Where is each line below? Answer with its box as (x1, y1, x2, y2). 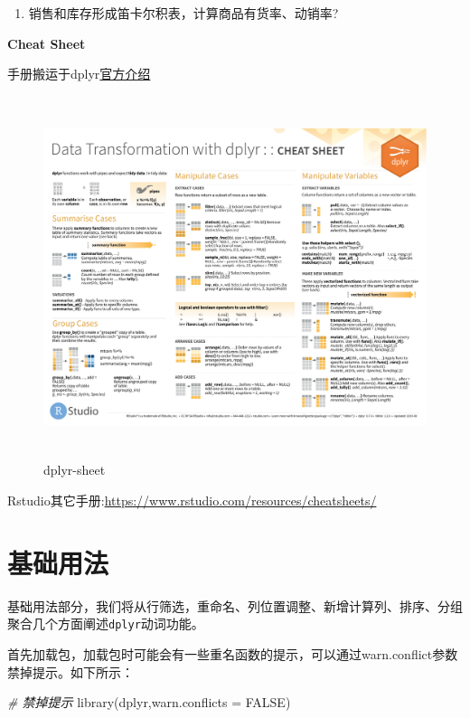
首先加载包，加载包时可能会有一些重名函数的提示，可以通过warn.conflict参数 (7, 644, 458, 663)
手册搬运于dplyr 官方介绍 (7, 64, 151, 83)
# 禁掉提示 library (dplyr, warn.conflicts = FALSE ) (7, 693, 291, 712)
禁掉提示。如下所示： (7, 662, 134, 681)
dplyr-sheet (43, 460, 106, 479)
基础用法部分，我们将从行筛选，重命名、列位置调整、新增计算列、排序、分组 (7, 596, 463, 615)
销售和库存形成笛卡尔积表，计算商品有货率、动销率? (28, 4, 339, 22)
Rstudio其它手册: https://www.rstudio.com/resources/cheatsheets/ (7, 490, 377, 509)
